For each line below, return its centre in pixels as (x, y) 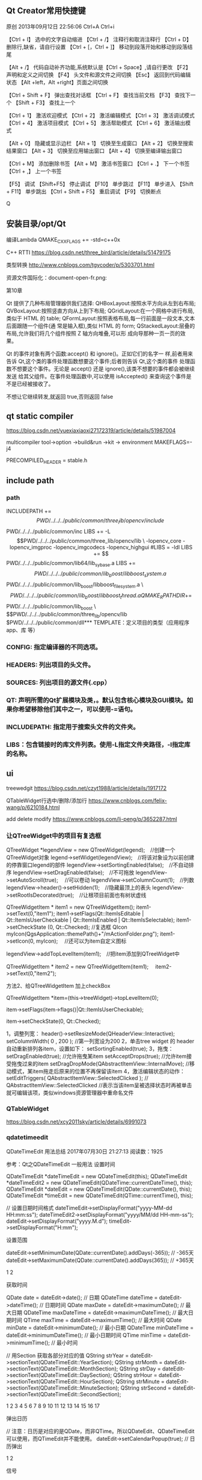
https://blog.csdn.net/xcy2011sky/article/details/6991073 (76, 1122)
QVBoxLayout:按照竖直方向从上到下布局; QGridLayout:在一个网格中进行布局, (100, 311)
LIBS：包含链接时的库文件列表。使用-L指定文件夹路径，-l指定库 (98, 745)
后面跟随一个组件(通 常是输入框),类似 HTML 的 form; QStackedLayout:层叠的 (101, 326)
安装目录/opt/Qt (36, 224)
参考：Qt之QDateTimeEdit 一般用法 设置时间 (61, 1164)
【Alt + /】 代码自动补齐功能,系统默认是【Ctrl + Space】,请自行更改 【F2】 (99, 67)
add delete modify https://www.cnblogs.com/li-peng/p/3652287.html (92, 819)
